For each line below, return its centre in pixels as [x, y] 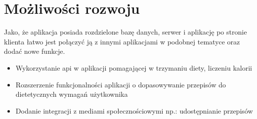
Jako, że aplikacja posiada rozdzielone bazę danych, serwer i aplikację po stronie [126, 32]
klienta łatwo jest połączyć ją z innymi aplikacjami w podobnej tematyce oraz [122, 41]
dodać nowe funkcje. [35, 51]
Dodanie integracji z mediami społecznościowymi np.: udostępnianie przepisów [134, 110]
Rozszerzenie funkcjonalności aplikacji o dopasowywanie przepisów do [121, 84]
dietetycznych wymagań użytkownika [72, 94]
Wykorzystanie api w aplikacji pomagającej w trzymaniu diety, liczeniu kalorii [134, 67]
